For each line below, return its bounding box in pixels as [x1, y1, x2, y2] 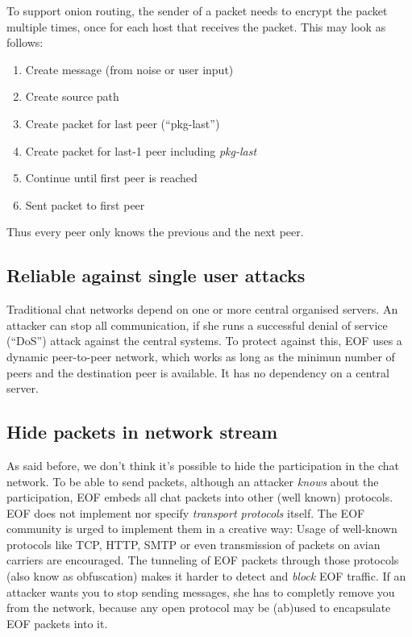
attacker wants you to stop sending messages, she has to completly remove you [6, 583, 395, 600]
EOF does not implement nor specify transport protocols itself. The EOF [6, 504, 365, 521]
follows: [6, 34, 44, 51]
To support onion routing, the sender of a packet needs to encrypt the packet [6, 2, 388, 19]
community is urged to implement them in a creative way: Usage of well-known [6, 520, 397, 537]
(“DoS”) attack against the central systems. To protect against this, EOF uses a [6, 332, 402, 349]
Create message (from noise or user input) [25, 60, 234, 77]
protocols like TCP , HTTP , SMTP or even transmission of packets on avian [6, 535, 381, 552]
